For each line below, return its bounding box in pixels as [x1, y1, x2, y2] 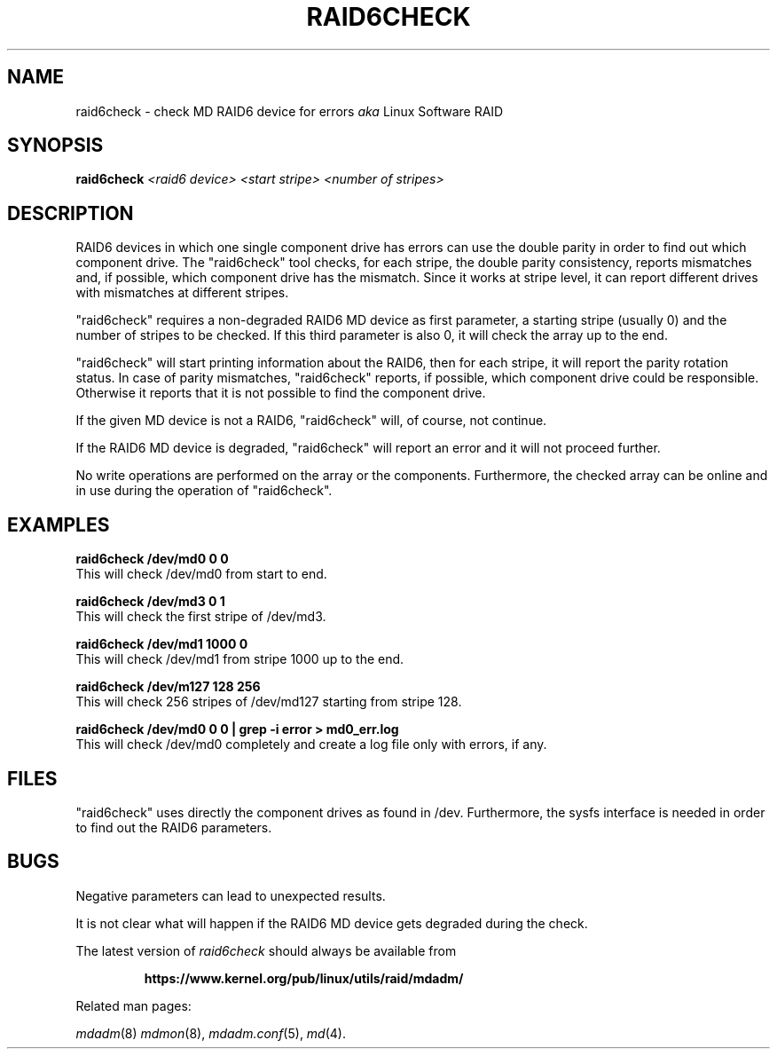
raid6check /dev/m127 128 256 [75, 679, 261, 695]
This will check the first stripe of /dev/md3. [75, 609, 326, 625]
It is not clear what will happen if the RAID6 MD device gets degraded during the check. [75, 915, 588, 931]
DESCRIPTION [7, 201, 134, 225]
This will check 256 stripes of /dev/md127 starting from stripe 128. [75, 694, 462, 710]
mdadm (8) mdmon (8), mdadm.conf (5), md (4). [75, 1025, 346, 1041]
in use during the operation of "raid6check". [75, 483, 333, 499]
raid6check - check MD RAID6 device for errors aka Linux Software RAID [75, 103, 504, 119]
